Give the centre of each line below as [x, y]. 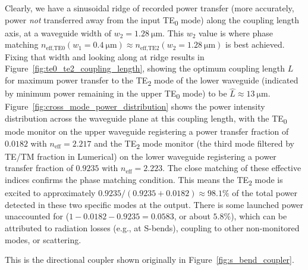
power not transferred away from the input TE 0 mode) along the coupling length [152, 20]
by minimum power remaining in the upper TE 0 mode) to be [116, 94]
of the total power [265, 193]
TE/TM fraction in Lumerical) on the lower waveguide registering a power [141, 156]
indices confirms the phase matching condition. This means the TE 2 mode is [144, 180]
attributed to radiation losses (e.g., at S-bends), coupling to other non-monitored [152, 227]
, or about [192, 216]
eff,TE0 [56, 48]
